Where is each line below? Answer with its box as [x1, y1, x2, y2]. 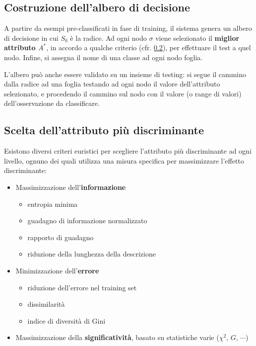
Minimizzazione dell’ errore [15, 265, 99, 275]
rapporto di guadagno [27, 232, 94, 242]
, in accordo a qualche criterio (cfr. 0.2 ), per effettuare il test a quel [46, 42, 251, 53]
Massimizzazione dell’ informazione [15, 181, 126, 192]
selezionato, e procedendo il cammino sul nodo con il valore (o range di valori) [4, 88, 242, 98]
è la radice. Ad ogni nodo [70, 32, 147, 43]
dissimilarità [27, 299, 65, 309]
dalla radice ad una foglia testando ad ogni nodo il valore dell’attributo [4, 79, 220, 89]
